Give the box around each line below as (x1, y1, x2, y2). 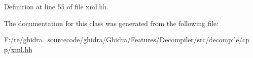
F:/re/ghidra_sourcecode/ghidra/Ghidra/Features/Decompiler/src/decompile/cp (4, 34, 250, 45)
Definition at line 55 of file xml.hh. (4, 1, 109, 11)
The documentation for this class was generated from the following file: (4, 18, 218, 28)
